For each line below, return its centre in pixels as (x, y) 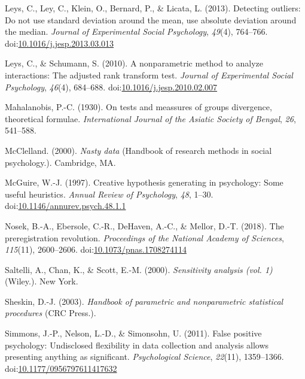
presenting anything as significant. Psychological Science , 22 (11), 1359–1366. (144, 357)
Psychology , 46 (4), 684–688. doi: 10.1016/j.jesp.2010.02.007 (111, 87)
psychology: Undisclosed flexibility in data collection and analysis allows (137, 345)
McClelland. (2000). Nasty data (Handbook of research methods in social (138, 150)
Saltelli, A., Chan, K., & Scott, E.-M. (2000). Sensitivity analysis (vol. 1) (139, 269)
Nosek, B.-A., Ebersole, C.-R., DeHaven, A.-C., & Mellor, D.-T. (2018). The (144, 225)
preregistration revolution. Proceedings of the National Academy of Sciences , (144, 237)
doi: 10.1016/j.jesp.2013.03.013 (60, 43)
